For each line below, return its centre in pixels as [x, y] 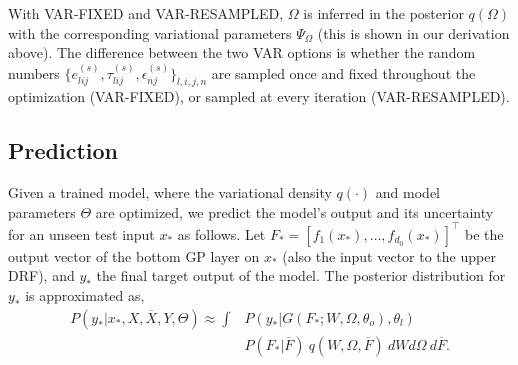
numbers [34, 72]
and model [407, 192]
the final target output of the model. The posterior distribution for [301, 275]
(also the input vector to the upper [389, 255]
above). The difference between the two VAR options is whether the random [242, 52]
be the [484, 233]
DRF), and [41, 275]
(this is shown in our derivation [413, 32]
